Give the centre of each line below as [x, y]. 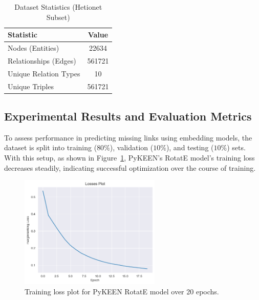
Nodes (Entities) [34, 48]
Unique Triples [31, 86]
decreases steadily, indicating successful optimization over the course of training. [130, 167]
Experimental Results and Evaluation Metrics [128, 116]
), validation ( [132, 147]
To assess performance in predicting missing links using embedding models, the [128, 137]
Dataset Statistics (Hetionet [58, 7]
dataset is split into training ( [51, 147]
